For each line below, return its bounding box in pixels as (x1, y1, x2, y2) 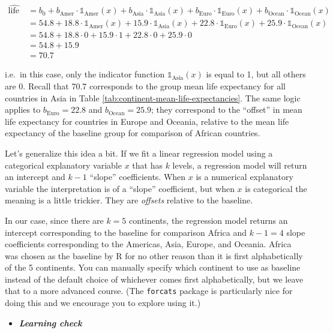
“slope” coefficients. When (89, 170, 186, 183)
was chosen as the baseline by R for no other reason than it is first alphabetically (5, 249, 303, 262)
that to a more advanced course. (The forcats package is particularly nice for (5, 284, 293, 297)
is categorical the (245, 182, 307, 194)
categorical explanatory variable (5, 158, 122, 171)
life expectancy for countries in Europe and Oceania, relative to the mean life (5, 115, 289, 127)
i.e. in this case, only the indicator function (5, 68, 165, 80)
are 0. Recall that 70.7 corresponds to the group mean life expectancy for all (5, 79, 286, 92)
